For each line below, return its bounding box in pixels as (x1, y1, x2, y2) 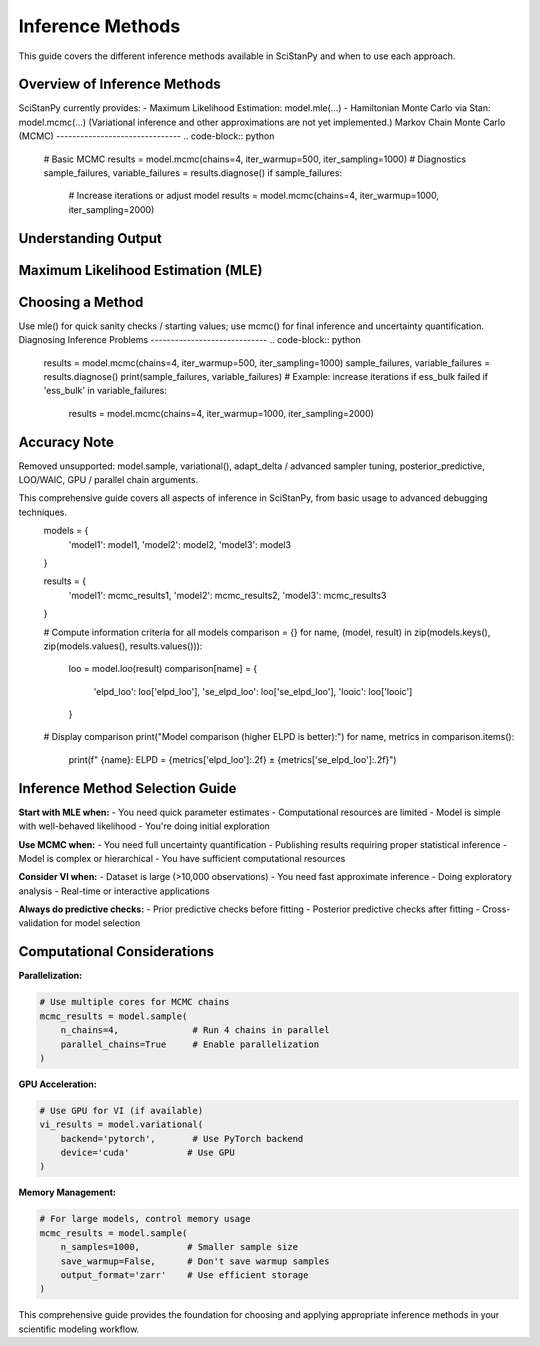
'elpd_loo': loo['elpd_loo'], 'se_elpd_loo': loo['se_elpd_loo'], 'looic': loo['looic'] (93, 685, 413, 697)
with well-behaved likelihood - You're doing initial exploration (18, 820, 270, 832)
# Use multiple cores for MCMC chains (39, 996, 230, 1008)
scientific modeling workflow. (18, 1323, 140, 1335)
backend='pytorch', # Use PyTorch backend (60, 1133, 304, 1144)
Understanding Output (18, 230, 162, 247)
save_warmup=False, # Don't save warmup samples (60, 1255, 330, 1267)
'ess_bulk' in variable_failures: (43, 385, 167, 397)
